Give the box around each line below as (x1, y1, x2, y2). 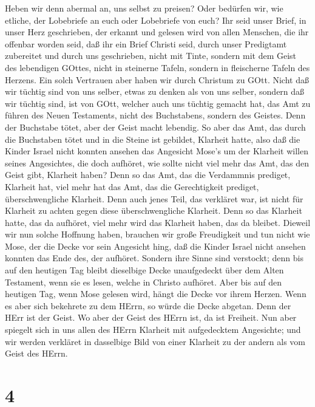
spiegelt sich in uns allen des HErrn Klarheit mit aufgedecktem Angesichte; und (5, 323, 301, 336)
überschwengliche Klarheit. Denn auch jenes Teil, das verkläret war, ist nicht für (5, 192, 303, 205)
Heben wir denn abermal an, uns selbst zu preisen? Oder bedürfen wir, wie (5, 2, 283, 14)
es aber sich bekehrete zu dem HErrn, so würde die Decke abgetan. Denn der (5, 299, 291, 312)
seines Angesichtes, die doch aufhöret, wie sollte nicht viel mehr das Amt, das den (5, 156, 310, 169)
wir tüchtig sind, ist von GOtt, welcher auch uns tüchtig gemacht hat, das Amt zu (5, 97, 311, 109)
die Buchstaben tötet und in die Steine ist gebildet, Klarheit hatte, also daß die (5, 132, 300, 145)
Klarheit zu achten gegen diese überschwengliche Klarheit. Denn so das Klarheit (5, 204, 302, 217)
